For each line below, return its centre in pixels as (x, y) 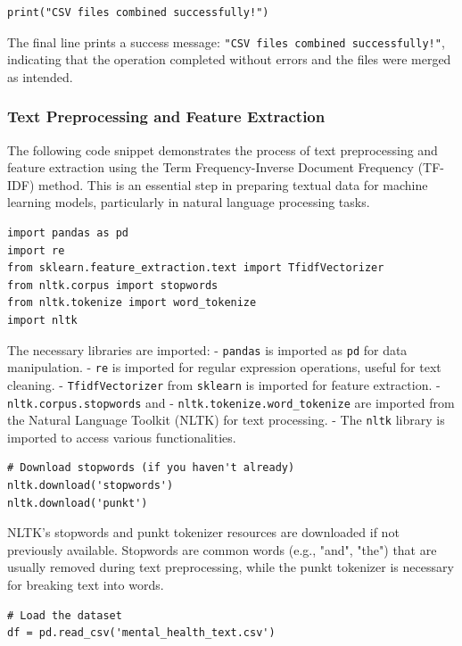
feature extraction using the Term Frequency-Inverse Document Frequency (210, 167)
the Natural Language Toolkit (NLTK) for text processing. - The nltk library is (226, 420)
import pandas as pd (68, 233)
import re (36, 250)
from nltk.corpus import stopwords (113, 285)
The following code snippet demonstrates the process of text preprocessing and (223, 149)
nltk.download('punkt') (78, 503)
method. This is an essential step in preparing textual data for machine (233, 184)
